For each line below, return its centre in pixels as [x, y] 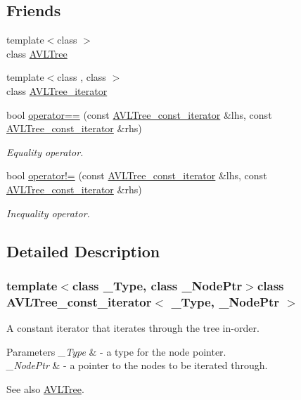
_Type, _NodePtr [225, 301]
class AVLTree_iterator [57, 90]
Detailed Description [83, 251]
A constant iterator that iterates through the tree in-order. [133, 328]
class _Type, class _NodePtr [157, 285]
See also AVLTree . [45, 388]
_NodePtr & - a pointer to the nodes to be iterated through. [137, 365]
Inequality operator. [48, 213]
